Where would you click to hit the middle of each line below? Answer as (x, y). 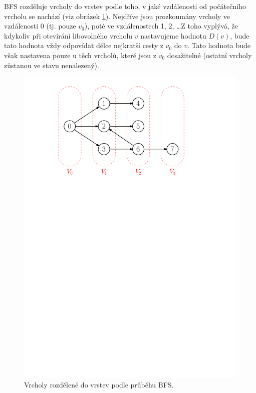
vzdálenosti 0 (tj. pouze (40, 26)
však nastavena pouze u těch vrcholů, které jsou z (80, 55)
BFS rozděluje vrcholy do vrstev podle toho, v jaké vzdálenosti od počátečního (125, 6)
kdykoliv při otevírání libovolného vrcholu (68, 35)
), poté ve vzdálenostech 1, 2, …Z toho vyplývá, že (161, 26)
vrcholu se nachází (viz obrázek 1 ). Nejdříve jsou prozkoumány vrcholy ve (117, 16)
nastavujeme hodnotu (173, 35)
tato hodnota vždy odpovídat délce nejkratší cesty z (84, 45)
